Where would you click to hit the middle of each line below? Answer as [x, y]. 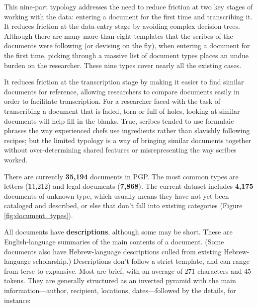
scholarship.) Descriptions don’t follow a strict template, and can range [141, 261]
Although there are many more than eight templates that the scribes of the [119, 36]
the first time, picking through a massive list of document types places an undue [127, 55]
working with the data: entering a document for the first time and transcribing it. [128, 16]
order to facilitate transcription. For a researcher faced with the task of [112, 101]
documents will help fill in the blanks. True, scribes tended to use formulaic [119, 120]
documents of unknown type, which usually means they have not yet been [117, 195]
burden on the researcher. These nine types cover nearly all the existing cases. [123, 65]
